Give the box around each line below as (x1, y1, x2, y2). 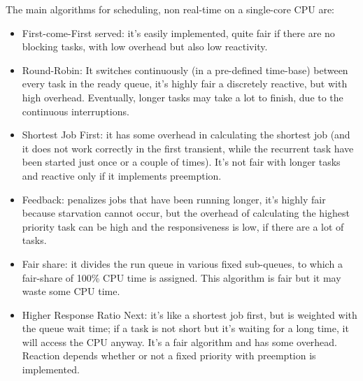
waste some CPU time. (22, 284, 120, 299)
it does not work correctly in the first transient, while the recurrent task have (22, 141, 354, 155)
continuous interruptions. (22, 103, 129, 118)
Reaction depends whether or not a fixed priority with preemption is (22, 348, 316, 363)
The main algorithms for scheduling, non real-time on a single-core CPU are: (6, 2, 334, 16)
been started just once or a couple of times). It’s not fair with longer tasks (22, 154, 341, 169)
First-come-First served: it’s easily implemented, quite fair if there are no (22, 25, 335, 40)
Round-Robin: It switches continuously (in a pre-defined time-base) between (22, 62, 348, 77)
